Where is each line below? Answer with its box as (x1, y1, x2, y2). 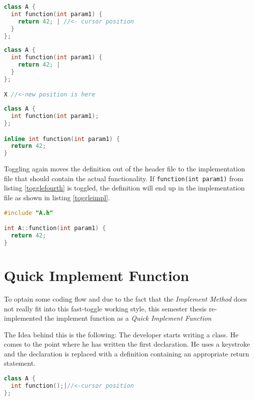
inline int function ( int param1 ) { (4, 135, 120, 142)
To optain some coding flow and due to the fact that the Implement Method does (4, 293, 247, 304)
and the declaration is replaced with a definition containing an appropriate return (4, 348, 250, 358)
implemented (4, 313, 43, 323)
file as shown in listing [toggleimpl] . (4, 192, 110, 203)
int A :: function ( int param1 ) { (4, 225, 106, 232)
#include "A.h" (4, 209, 53, 216)
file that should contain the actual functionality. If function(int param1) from (4, 173, 243, 183)
